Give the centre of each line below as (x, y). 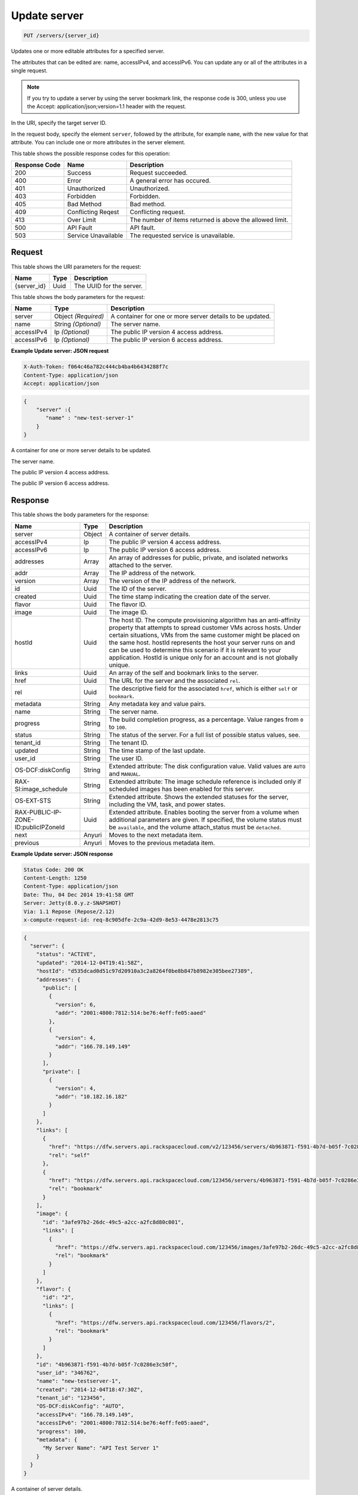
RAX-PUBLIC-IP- (38, 812)
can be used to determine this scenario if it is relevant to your (195, 650)
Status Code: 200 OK (53, 869)
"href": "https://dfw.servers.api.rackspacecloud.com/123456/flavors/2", (165, 1322)
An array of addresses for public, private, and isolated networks (198, 557)
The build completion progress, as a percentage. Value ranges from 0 (206, 719)
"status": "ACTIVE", (66, 954)
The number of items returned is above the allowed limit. (209, 220)
